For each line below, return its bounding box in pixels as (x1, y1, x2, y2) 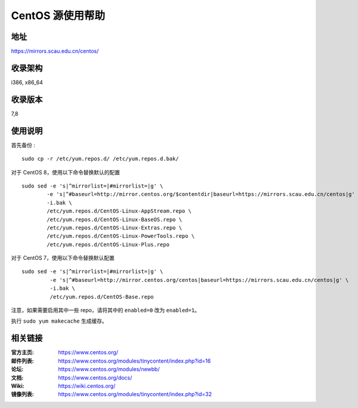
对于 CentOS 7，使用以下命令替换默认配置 (11, 254, 115, 262)
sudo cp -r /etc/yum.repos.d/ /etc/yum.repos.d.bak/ (21, 155, 179, 162)
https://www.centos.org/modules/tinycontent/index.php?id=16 (58, 357, 211, 364)
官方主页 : (11, 349, 34, 356)
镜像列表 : (11, 391, 34, 398)
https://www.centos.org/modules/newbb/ (58, 366, 160, 373)
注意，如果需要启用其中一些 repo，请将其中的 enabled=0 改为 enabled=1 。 (11, 306, 200, 314)
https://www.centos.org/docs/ (58, 374, 132, 381)
